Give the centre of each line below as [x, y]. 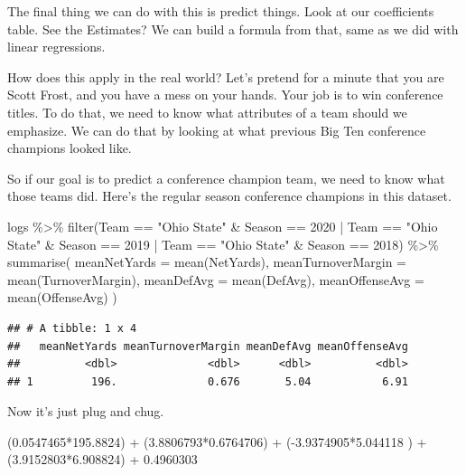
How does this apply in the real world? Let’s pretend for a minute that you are [226, 76]
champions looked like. [70, 148]
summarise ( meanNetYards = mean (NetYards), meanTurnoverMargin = [207, 262]
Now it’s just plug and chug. [86, 411]
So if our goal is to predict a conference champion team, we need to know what [226, 178]
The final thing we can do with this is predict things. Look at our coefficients [221, 11]
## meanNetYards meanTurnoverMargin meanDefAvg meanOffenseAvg [208, 346]
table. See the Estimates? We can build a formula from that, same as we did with [233, 28]
